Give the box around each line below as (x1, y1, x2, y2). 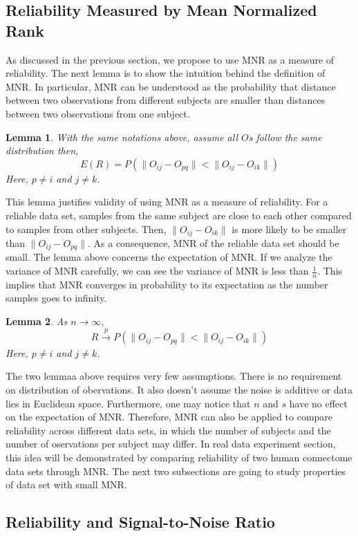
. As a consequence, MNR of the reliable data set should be (88, 235, 339, 250)
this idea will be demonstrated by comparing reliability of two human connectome (6, 450, 352, 464)
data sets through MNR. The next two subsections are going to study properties (6, 463, 346, 478)
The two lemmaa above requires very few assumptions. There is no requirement (6, 369, 342, 383)
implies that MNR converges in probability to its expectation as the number (6, 277, 328, 291)
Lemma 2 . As (6, 314, 68, 329)
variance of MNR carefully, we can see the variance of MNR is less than (6, 264, 309, 278)
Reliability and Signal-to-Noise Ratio (6, 511, 275, 533)
